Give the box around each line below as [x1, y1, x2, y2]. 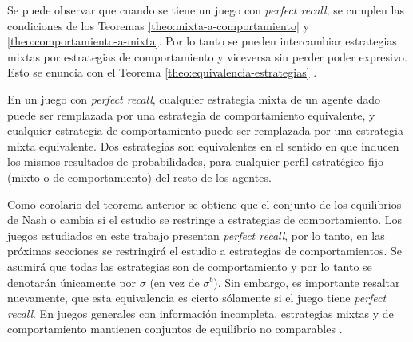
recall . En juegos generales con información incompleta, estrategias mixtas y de [7, 305, 394, 321]
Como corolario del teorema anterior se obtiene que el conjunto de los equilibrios [7, 195, 402, 212]
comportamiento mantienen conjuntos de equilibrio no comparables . [7, 320, 343, 337]
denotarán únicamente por [7, 273, 137, 290]
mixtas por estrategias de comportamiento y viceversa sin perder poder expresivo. [7, 48, 407, 65]
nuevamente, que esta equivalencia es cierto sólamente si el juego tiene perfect [7, 289, 387, 306]
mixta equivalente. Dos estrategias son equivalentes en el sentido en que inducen [7, 137, 399, 154]
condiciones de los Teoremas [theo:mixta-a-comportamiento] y [7, 17, 309, 33]
